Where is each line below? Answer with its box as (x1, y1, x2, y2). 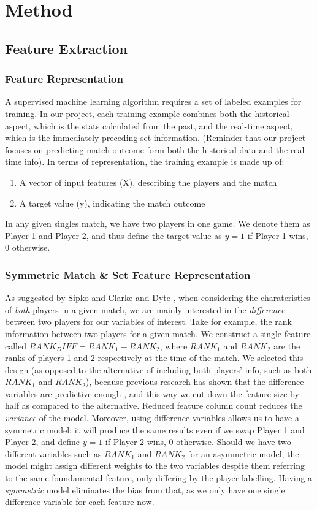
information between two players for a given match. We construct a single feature (5, 327, 311, 340)
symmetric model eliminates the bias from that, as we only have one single (5, 483, 285, 496)
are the (273, 339, 300, 352)
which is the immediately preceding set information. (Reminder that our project (5, 131, 306, 144)
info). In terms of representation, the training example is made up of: (24, 155, 285, 168)
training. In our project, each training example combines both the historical (5, 107, 289, 120)
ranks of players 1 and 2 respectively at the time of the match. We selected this (5, 351, 304, 364)
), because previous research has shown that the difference (85, 375, 304, 388)
